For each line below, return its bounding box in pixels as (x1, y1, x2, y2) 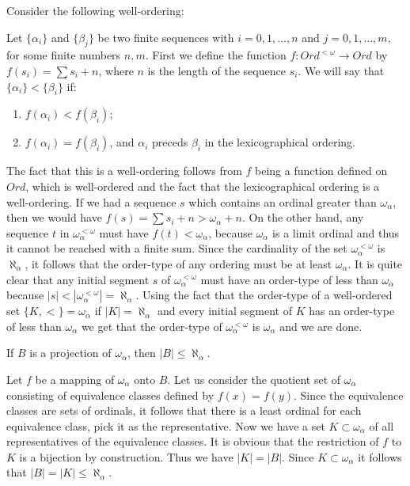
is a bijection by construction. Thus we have (19, 448, 233, 465)
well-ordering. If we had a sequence (6, 193, 177, 210)
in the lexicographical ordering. (204, 134, 355, 150)
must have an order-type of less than (200, 271, 378, 287)
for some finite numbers (6, 47, 121, 63)
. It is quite (347, 255, 403, 271)
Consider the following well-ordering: (6, 2, 184, 18)
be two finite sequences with (97, 28, 234, 45)
